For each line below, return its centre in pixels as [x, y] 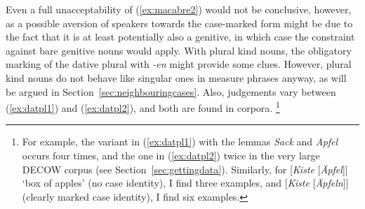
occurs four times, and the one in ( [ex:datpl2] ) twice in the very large [171, 155]
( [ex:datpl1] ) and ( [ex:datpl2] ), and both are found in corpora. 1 [143, 107]
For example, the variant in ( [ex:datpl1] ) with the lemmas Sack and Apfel [180, 142]
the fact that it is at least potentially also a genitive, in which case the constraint [180, 37]
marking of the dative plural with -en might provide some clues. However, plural [179, 64]
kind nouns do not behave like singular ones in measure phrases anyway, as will [176, 77]
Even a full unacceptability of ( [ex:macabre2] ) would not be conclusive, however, [179, 9]
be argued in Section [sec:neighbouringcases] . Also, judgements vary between [171, 91]
